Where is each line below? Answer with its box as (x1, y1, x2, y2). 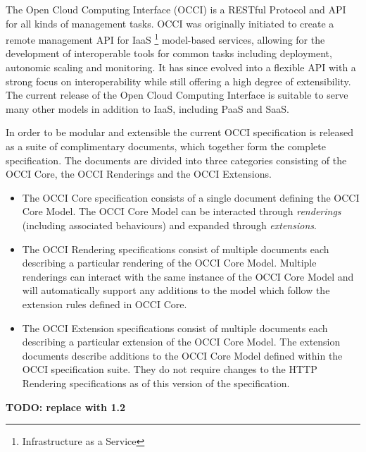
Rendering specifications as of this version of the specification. (22, 375, 290, 390)
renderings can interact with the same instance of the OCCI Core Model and (22, 269, 354, 283)
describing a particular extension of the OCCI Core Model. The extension (22, 334, 341, 349)
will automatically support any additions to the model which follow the (22, 283, 330, 298)
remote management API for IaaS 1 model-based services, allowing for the (6, 30, 325, 47)
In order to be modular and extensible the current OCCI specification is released (6, 125, 354, 140)
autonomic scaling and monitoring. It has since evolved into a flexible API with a (6, 60, 356, 75)
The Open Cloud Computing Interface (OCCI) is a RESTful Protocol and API (6, 2, 346, 16)
